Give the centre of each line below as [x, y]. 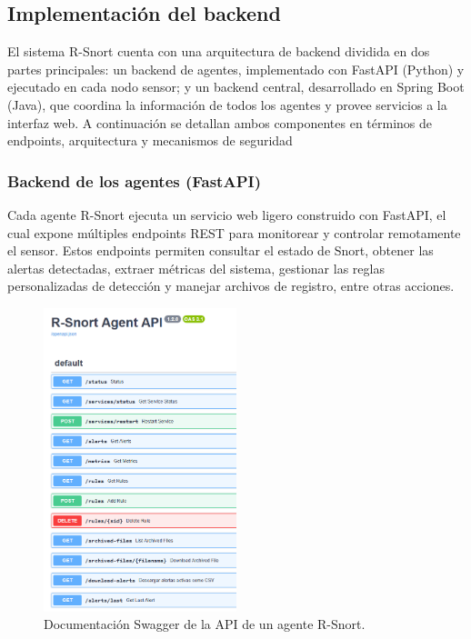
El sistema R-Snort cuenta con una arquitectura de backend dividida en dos [219, 51]
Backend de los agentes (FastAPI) [134, 180]
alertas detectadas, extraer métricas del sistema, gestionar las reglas [196, 268]
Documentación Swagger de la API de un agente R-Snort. [205, 624]
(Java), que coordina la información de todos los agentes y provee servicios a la [227, 104]
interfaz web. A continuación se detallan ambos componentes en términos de [220, 122]
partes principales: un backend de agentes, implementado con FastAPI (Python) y [236, 69]
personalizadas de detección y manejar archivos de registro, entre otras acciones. [231, 286]
